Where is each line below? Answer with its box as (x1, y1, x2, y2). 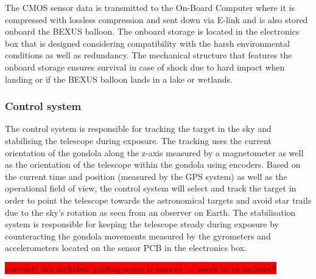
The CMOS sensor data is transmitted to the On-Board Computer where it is (5, 1, 295, 13)
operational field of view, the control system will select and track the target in (5, 182, 297, 195)
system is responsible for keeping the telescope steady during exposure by (5, 218, 279, 230)
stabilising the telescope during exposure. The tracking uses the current (5, 134, 272, 146)
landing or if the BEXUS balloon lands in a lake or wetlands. (5, 72, 233, 85)
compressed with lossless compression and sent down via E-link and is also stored (5, 13, 308, 26)
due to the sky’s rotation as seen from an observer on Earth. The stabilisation (5, 205, 296, 218)
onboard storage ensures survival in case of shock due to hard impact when (5, 60, 285, 73)
